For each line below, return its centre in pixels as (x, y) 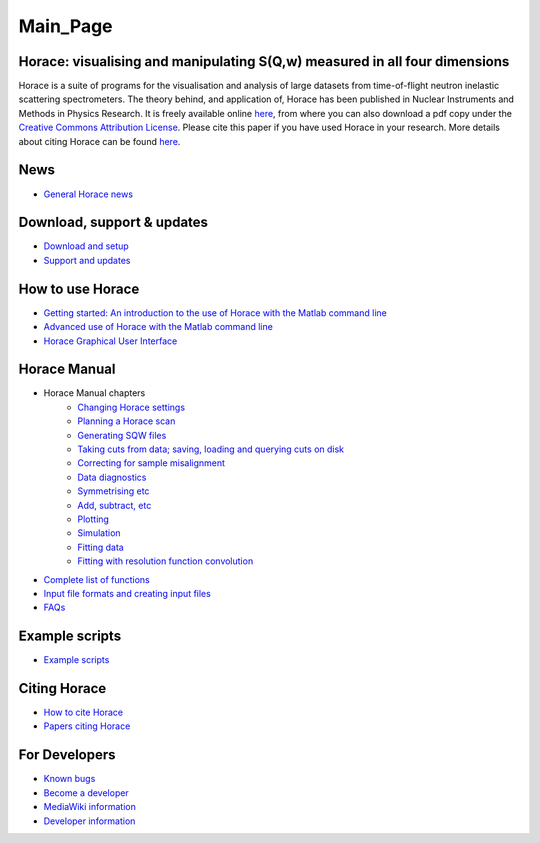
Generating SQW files (122, 435)
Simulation (99, 533)
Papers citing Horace (87, 726)
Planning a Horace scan (126, 421)
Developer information (89, 821)
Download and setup (86, 246)
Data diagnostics (112, 477)
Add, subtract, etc (114, 505)
